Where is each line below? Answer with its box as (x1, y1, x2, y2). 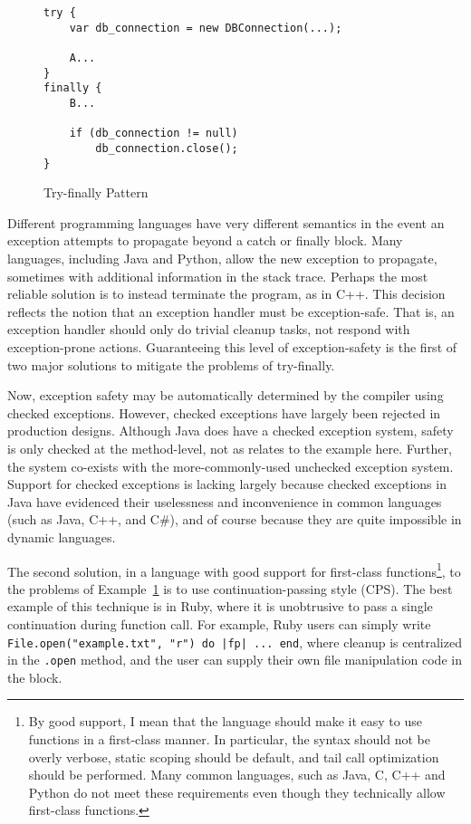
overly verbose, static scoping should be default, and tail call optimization (28, 747, 439, 766)
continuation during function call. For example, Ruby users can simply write (7, 614, 431, 633)
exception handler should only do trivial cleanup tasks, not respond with (7, 320, 410, 339)
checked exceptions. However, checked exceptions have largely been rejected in (7, 403, 441, 422)
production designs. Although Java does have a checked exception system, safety (7, 421, 454, 440)
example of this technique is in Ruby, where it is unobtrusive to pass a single (7, 597, 433, 616)
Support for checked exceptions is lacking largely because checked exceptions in (7, 474, 447, 493)
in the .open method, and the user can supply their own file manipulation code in (7, 650, 462, 669)
